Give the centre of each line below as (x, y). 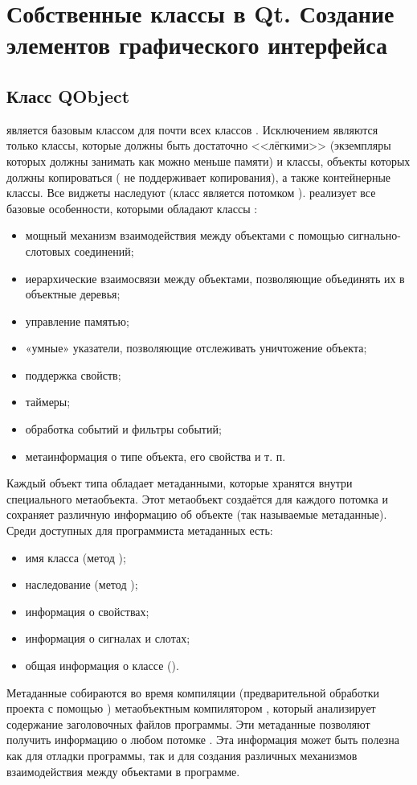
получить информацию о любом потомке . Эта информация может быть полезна (203, 740)
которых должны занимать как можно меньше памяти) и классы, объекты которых (208, 160)
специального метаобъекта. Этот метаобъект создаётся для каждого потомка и (197, 498)
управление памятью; (77, 321)
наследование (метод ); (82, 584)
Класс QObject (68, 95)
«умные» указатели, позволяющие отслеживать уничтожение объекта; (196, 348)
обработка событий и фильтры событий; (123, 429)
